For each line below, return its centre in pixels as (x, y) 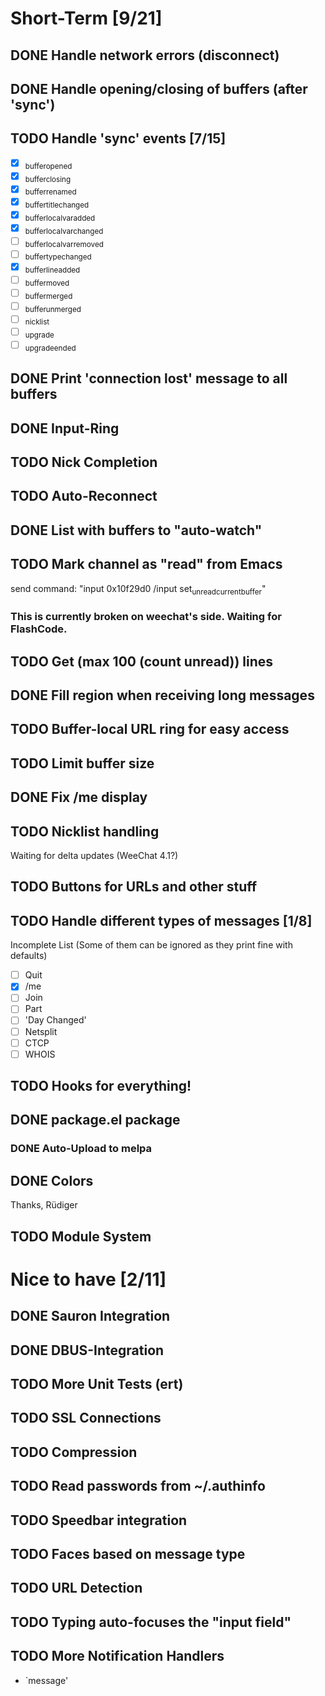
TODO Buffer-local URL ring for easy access (150, 729)
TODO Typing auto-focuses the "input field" (151, 1622)
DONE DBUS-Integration (87, 1350)
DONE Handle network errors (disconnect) (145, 55)
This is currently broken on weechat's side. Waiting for (146, 617)
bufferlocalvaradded (60, 218)
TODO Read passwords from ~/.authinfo (138, 1486)
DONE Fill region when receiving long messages (162, 695)
